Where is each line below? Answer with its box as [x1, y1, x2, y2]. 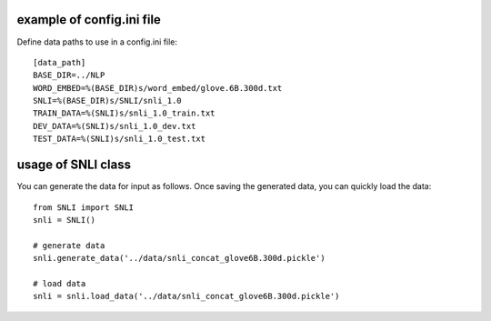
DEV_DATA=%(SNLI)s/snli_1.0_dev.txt [33, 121, 196, 131]
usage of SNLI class [16, 157, 132, 173]
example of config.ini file [16, 12, 161, 27]
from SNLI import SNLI [33, 202, 135, 213]
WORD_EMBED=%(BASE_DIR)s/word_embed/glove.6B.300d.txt [33, 83, 283, 93]
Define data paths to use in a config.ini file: [16, 36, 177, 47]
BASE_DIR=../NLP [33, 70, 105, 81]
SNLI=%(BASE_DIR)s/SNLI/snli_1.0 [33, 95, 182, 106]
